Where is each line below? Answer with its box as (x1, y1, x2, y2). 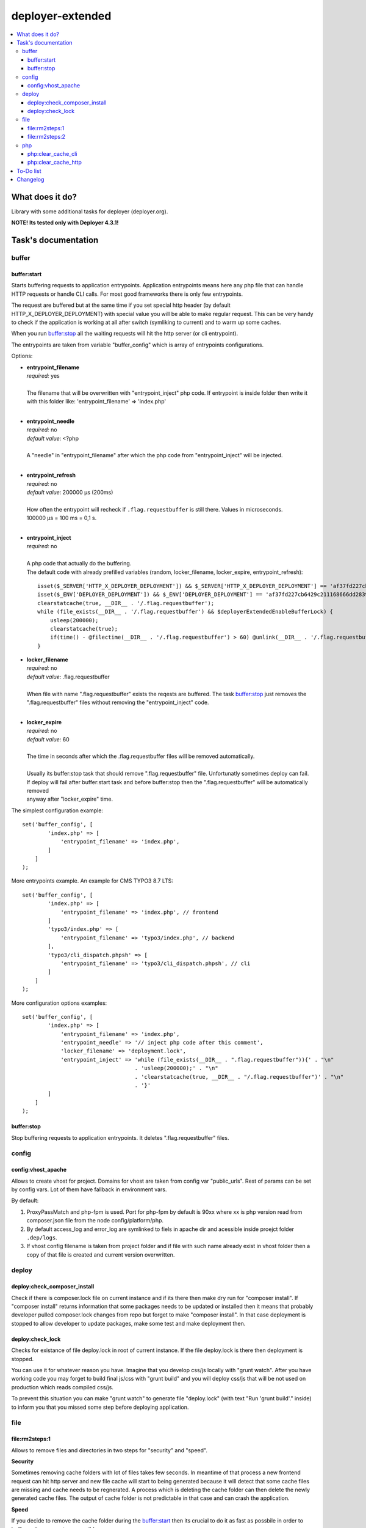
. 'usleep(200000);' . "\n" (134, 1065, 219, 1072)
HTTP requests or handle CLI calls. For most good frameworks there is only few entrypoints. (11, 290, 243, 298)
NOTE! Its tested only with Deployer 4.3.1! (11, 219, 119, 226)
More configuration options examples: (11, 999, 107, 1007)
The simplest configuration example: (11, 807, 104, 814)
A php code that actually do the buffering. (26, 560, 132, 567)
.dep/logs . (26, 1233, 57, 1241)
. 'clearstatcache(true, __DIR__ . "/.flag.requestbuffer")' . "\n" (134, 1073, 344, 1080)
